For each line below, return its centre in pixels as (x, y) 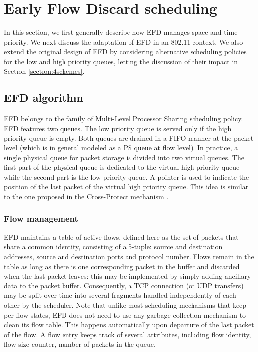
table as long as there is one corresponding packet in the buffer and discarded (122, 266)
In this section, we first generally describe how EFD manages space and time (121, 32)
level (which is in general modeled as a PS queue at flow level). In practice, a (121, 148)
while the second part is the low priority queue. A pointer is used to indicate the (127, 176)
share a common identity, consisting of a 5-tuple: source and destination (113, 246)
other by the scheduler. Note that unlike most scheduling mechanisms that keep (125, 305)
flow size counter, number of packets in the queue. (80, 344)
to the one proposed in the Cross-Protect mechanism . (86, 196)
